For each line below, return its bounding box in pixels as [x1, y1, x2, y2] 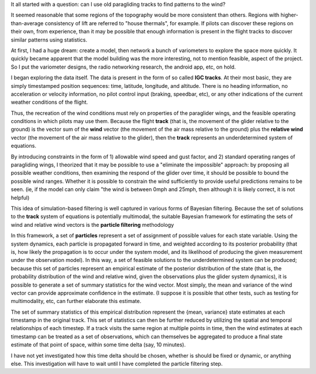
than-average [11, 19, 44, 26]
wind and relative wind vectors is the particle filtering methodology [11, 221, 174, 228]
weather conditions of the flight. [11, 98, 88, 106]
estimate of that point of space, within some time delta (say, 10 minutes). [11, 341, 186, 348]
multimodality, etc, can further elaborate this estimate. [11, 298, 142, 305]
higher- [280, 12, 298, 19]
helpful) [11, 194, 30, 201]
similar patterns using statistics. [11, 36, 88, 43]
